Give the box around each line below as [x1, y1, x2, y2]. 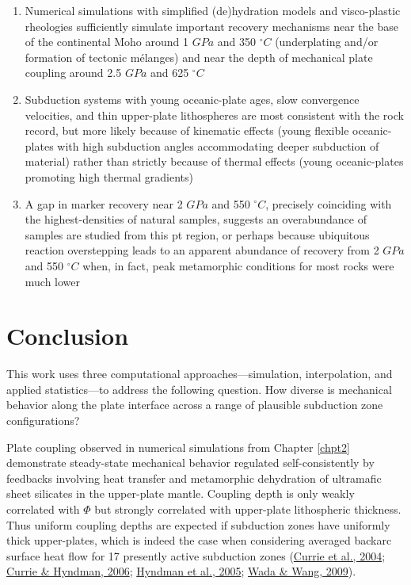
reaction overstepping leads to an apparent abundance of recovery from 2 [25, 242, 379, 258]
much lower [25, 273, 81, 289]
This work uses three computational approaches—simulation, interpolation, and [6, 365, 393, 382]
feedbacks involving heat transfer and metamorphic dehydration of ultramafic [6, 469, 382, 486]
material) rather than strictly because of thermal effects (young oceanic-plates [25, 153, 404, 170]
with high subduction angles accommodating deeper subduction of [57, 137, 379, 154]
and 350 [217, 33, 256, 50]
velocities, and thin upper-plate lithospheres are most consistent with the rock [25, 106, 404, 123]
